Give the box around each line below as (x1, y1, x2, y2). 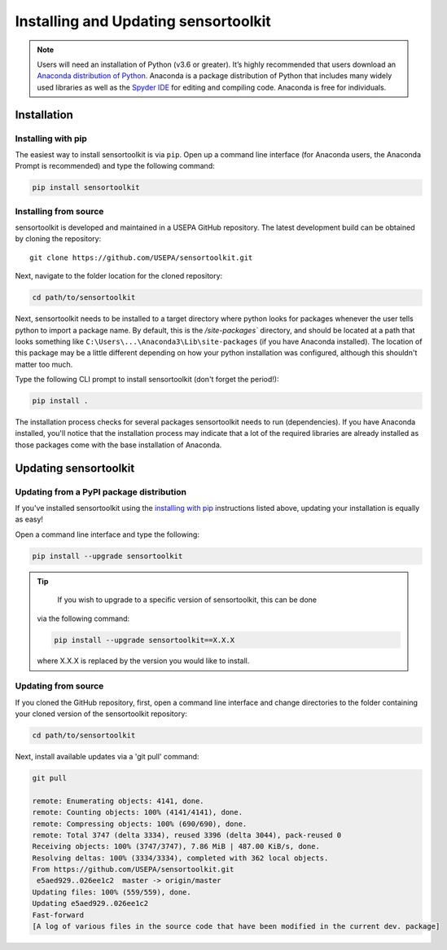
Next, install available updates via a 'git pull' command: (15, 751, 199, 761)
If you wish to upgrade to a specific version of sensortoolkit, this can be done (57, 595, 318, 605)
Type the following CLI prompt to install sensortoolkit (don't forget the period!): (15, 375, 279, 385)
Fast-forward (32, 910, 85, 920)
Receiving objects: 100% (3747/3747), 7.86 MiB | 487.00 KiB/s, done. (32, 842, 321, 851)
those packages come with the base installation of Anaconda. (15, 440, 222, 450)
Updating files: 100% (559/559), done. (32, 887, 191, 896)
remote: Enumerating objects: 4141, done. (32, 796, 204, 806)
